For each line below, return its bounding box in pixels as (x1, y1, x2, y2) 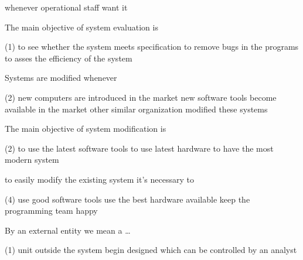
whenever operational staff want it (5, 1, 128, 13)
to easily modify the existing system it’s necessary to (5, 173, 194, 185)
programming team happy (5, 204, 98, 217)
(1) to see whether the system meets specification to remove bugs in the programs (5, 40, 299, 53)
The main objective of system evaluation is (5, 20, 158, 33)
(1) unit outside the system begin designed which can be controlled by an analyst (5, 244, 297, 256)
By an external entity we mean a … (5, 224, 131, 236)
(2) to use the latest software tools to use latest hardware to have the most (5, 142, 274, 154)
